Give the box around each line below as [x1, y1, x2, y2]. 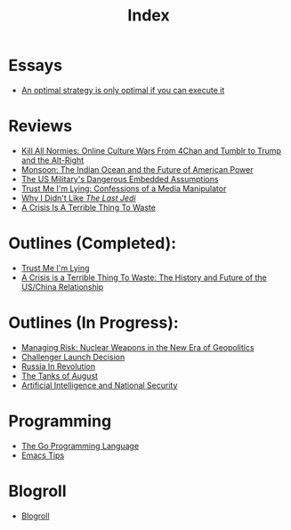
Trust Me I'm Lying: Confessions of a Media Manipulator [20, 183, 227, 194]
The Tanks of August [20, 370, 99, 381]
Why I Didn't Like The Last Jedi [20, 192, 136, 203]
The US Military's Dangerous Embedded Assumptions [20, 173, 219, 184]
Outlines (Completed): [8, 233, 177, 253]
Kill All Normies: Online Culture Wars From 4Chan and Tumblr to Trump [20, 145, 282, 156]
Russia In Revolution [20, 361, 96, 372]
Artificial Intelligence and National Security [20, 380, 178, 390]
